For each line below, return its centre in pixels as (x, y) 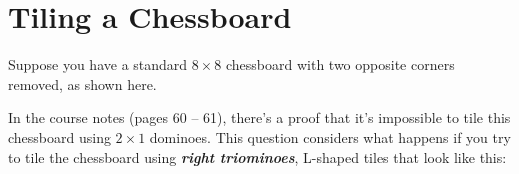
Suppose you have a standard (98, 64)
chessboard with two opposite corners (340, 64)
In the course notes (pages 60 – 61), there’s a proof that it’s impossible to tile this (259, 117)
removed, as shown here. (82, 83)
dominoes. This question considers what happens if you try (330, 136)
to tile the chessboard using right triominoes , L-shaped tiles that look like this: (257, 156)
